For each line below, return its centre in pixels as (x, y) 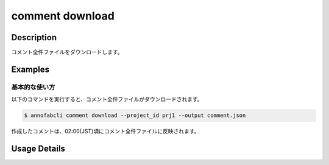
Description (34, 37)
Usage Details (38, 149)
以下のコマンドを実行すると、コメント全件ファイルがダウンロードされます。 (107, 99)
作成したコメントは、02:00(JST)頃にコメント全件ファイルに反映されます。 (105, 132)
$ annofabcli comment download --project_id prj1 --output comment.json (135, 115)
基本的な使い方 (33, 87)
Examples (30, 69)
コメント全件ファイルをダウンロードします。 (67, 52)
